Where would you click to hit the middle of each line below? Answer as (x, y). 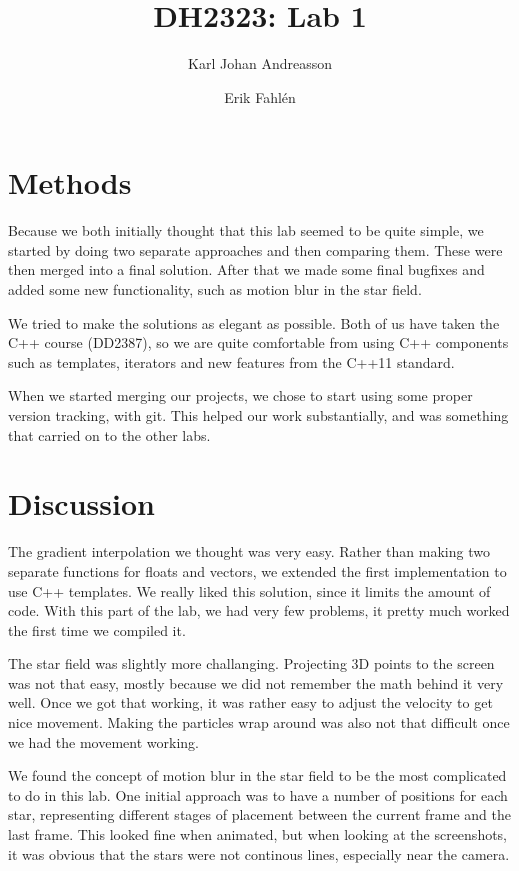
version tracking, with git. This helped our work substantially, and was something (258, 415)
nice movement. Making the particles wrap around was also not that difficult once (259, 722)
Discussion (81, 503)
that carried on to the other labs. (109, 434)
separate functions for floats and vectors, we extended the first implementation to (257, 570)
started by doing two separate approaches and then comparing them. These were (255, 249)
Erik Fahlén (260, 96)
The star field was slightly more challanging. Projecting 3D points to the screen (251, 663)
